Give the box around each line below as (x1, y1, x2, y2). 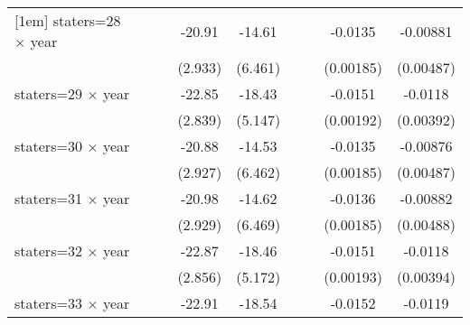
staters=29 (14, 83, 82, 104)
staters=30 (14, 135, 82, 156)
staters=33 (14, 292, 82, 313)
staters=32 (14, 240, 82, 261)
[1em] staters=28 (14, 10, 121, 31)
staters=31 (14, 188, 82, 209)
